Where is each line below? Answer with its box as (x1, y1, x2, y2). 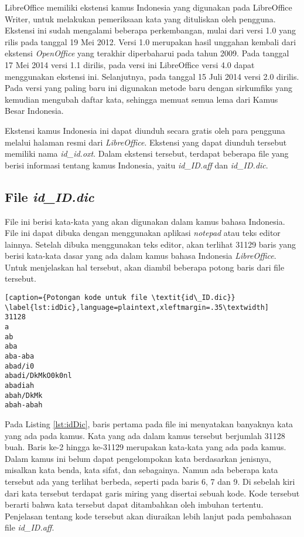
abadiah (5, 381, 35, 390)
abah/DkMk (5, 391, 43, 400)
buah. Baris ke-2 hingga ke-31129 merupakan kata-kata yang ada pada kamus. (5, 441, 286, 453)
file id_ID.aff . (5, 521, 54, 533)
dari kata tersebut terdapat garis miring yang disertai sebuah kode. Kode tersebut (5, 487, 300, 499)
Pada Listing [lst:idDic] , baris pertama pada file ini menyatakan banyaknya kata (5, 417, 293, 430)
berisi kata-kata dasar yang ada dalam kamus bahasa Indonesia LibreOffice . (5, 249, 276, 262)
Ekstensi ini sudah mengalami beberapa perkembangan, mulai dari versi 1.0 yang (5, 24, 296, 36)
